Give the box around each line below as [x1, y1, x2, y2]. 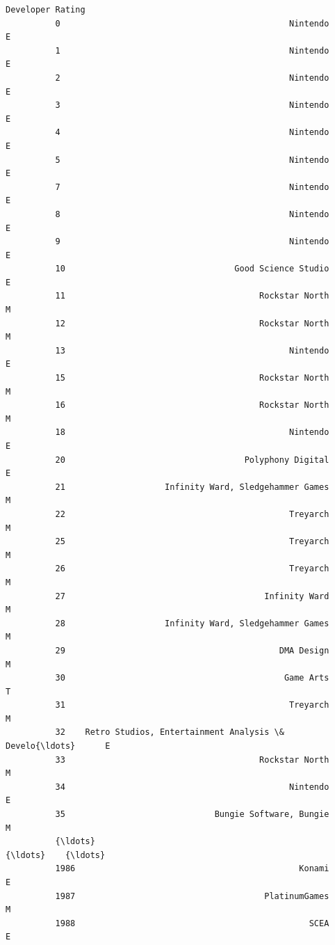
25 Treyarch [55, 537, 329, 547]
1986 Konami [55, 864, 329, 874]
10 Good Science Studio [55, 264, 329, 274]
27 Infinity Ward [55, 591, 329, 601]
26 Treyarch [55, 564, 329, 574]
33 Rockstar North [55, 754, 329, 765]
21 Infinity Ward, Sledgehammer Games [55, 482, 329, 492]
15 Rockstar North [55, 373, 329, 383]
